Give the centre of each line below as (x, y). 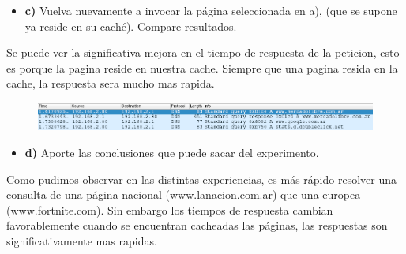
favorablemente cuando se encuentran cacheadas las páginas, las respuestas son (197, 225)
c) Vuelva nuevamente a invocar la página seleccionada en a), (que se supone (211, 10)
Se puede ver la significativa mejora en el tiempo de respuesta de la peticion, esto (203, 52)
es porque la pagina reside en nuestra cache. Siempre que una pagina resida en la (202, 67)
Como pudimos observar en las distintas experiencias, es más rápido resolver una (202, 179)
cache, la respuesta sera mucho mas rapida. (111, 83)
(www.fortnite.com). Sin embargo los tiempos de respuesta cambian (170, 209)
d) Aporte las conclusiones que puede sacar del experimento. (172, 152)
